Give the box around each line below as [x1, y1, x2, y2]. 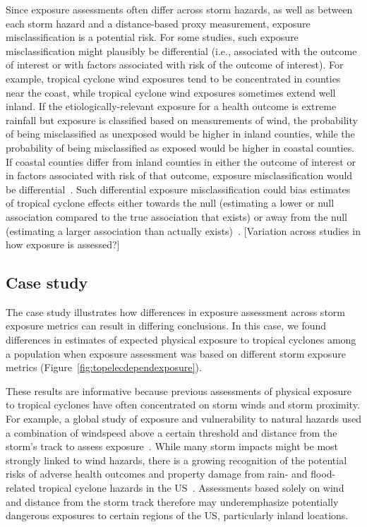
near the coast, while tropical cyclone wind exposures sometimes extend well [6, 85, 336, 99]
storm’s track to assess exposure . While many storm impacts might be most [6, 439, 339, 454]
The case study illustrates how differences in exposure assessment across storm [6, 304, 345, 319]
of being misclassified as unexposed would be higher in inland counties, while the [6, 126, 355, 141]
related [6, 480, 36, 495]
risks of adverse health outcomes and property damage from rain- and [6, 466, 308, 481]
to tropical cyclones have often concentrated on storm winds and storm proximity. [6, 397, 360, 412]
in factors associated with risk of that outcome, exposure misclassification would [6, 168, 353, 183]
